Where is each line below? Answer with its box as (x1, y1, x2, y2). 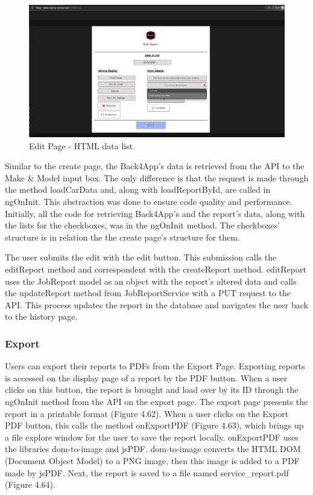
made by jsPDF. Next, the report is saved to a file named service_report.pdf (5, 466, 289, 479)
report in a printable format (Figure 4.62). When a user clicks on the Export (5, 407, 289, 419)
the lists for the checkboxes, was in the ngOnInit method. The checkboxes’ (5, 219, 280, 231)
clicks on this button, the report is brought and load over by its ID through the (5, 383, 299, 396)
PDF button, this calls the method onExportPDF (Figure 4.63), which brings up (5, 419, 304, 432)
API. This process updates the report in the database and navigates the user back (5, 298, 308, 311)
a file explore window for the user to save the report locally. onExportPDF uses (5, 430, 299, 443)
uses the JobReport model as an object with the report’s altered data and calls (5, 274, 297, 287)
